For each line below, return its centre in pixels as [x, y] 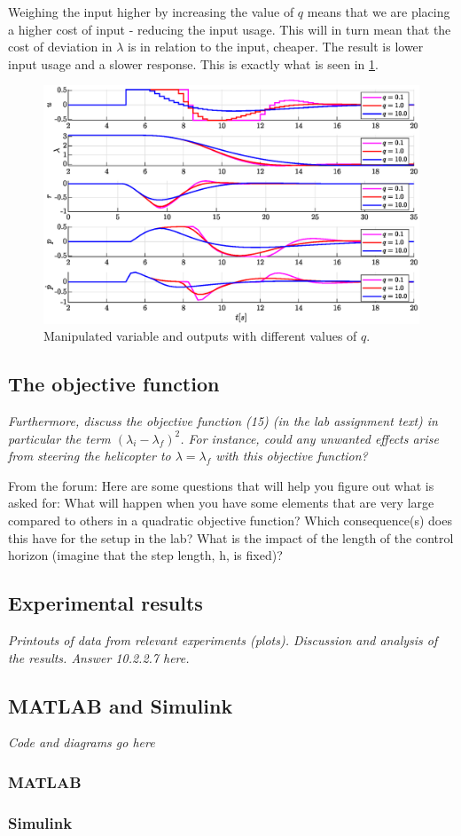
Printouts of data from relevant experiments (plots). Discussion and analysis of [223, 640]
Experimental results [105, 603]
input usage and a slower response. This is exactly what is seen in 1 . [193, 63]
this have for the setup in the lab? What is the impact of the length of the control [231, 537]
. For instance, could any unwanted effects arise [309, 438]
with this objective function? [292, 456]
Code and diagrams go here [82, 742]
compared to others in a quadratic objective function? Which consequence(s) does [230, 521]
